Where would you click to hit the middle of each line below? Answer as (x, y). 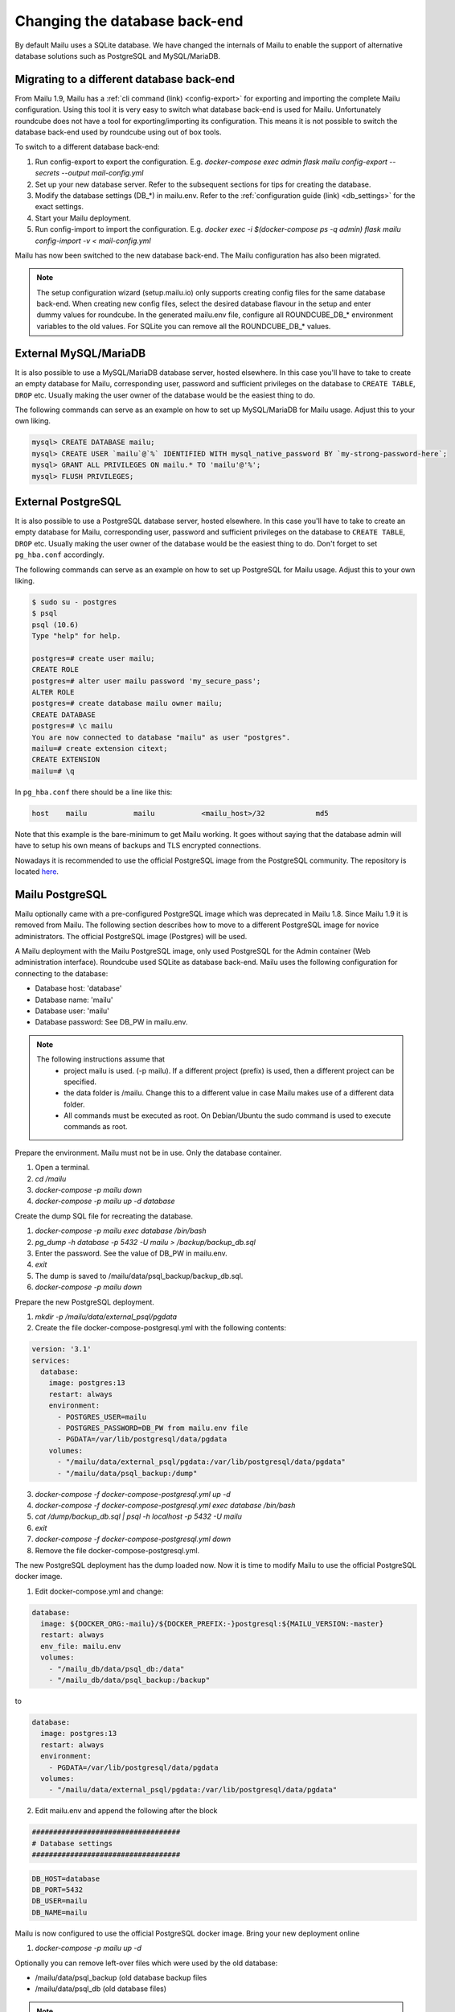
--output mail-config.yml (102, 173)
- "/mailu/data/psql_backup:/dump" (127, 1473)
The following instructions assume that (100, 1059)
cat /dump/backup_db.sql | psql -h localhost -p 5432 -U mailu (139, 1516)
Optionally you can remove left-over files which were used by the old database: (146, 1963)
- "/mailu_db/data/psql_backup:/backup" (129, 1680)
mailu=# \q (53, 771)
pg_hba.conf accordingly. (59, 555)
